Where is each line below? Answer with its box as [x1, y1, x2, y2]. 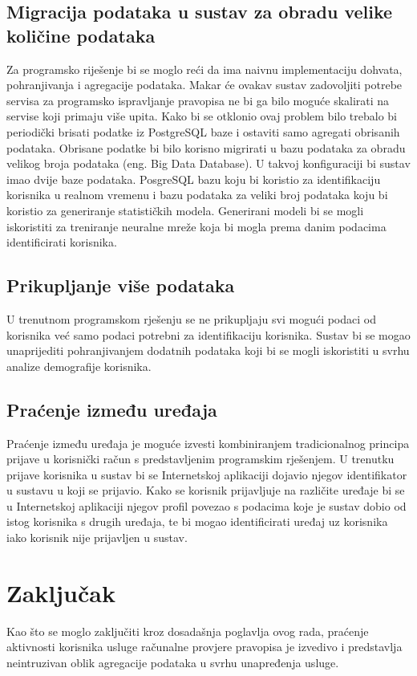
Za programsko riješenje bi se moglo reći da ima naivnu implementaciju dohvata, [6, 60, 403, 77]
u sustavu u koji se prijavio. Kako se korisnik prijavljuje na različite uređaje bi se [6, 482, 405, 499]
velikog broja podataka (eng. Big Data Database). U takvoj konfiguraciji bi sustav [6, 155, 411, 172]
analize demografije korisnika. [6, 357, 152, 374]
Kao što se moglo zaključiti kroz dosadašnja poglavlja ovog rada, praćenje [6, 622, 369, 639]
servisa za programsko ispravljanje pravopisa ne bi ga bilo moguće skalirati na [6, 92, 390, 108]
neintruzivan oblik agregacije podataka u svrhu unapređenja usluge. [6, 654, 339, 670]
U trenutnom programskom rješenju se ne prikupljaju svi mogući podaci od [6, 310, 376, 327]
